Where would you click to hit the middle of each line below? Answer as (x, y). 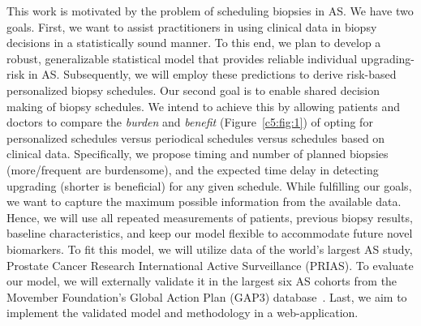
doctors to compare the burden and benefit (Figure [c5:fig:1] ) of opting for (190, 122)
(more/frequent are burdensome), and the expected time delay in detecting (193, 169)
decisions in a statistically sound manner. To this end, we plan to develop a (194, 43)
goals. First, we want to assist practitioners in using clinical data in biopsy (192, 26)
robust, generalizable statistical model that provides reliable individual (182, 58)
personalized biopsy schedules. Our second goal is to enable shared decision (193, 90)
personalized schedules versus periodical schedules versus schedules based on (196, 137)
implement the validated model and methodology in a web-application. (183, 313)
